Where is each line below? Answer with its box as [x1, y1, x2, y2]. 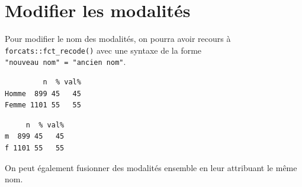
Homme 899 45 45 [5, 89, 81, 98]
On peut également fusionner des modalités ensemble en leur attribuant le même [5, 161, 297, 173]
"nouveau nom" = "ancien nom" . [5, 55, 126, 68]
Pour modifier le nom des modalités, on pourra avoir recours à [5, 32, 231, 45]
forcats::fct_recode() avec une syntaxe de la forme [5, 44, 202, 56]
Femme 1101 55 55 [5, 101, 81, 110]
